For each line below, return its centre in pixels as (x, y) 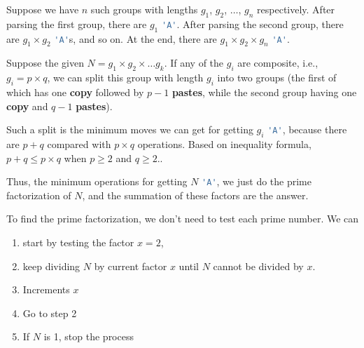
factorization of (39, 195)
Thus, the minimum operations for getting (97, 181)
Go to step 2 (50, 313)
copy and (27, 106)
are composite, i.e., (278, 63)
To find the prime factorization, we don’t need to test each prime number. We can (183, 219)
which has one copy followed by (75, 92)
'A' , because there (307, 129)
